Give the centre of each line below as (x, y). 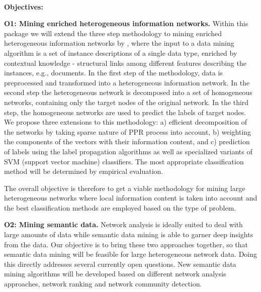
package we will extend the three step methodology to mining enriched (113, 33)
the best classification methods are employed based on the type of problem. (120, 207)
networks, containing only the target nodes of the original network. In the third (126, 102)
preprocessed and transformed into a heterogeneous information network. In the (127, 82)
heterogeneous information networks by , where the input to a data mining (119, 43)
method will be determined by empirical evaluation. (84, 171)
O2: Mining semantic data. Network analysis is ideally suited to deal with (123, 224)
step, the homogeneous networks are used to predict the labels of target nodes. (125, 112)
